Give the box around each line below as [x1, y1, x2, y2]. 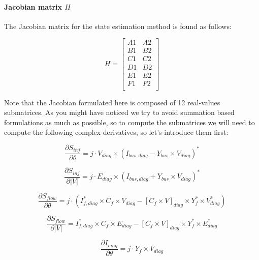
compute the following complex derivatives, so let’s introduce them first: [4, 127, 229, 137]
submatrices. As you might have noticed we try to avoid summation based [4, 107, 235, 118]
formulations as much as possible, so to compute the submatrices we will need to [4, 117, 255, 127]
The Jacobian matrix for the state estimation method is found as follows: [4, 20, 232, 31]
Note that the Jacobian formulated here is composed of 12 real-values [4, 97, 220, 107]
